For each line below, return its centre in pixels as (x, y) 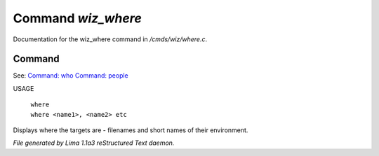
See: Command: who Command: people (71, 76)
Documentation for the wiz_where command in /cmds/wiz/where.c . (110, 39)
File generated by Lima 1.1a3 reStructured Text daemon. (94, 143)
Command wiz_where (77, 18)
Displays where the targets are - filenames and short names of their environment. (131, 130)
